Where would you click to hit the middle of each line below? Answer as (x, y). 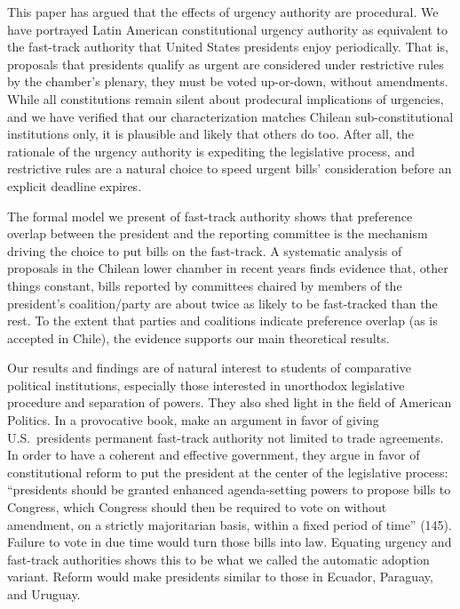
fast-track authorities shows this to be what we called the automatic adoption (218, 559)
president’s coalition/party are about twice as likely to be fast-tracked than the (222, 303)
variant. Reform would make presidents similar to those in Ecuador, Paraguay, (220, 577)
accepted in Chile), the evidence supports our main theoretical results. (198, 337)
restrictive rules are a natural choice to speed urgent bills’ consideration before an (230, 168)
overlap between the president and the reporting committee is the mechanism (218, 233)
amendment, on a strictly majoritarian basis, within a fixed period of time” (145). (230, 524)
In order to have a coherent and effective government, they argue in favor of (214, 455)
